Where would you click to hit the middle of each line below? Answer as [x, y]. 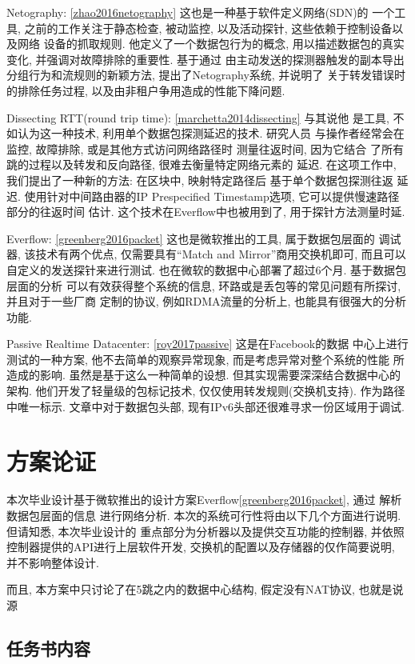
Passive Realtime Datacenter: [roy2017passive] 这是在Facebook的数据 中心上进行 [207, 344]
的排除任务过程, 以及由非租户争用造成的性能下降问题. [146, 90]
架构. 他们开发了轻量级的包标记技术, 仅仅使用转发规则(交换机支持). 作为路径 [206, 391]
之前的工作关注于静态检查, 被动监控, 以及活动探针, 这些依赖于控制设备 [208, 28]
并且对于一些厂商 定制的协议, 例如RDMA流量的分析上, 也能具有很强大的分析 [207, 301]
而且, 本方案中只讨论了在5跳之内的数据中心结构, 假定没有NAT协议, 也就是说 [205, 589]
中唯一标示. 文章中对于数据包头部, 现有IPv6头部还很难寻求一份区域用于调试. [206, 406]
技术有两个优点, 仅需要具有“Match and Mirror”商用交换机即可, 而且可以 [221, 254]
